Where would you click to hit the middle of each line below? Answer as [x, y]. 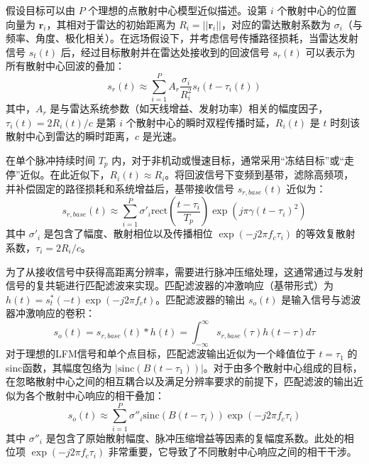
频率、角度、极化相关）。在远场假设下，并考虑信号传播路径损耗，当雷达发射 [182, 38]
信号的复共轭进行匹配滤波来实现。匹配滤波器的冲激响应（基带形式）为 [170, 285]
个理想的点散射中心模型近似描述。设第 [178, 10]
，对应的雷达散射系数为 [276, 24]
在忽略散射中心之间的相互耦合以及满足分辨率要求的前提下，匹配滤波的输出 [180, 381]
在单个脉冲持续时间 [50, 160]
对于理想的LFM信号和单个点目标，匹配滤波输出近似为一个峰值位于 [161, 354]
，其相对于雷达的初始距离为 [111, 24]
